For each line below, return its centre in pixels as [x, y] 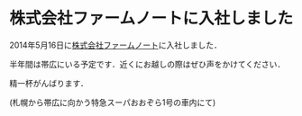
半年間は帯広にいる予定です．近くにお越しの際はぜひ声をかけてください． [147, 64]
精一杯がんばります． [49, 83]
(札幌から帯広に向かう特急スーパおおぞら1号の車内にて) [113, 102]
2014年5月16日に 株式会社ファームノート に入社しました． [116, 45]
